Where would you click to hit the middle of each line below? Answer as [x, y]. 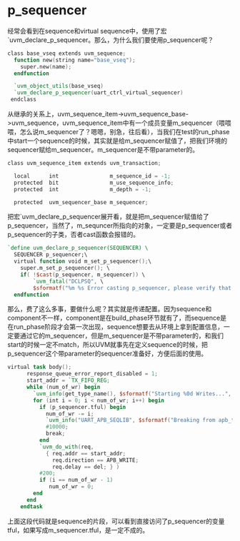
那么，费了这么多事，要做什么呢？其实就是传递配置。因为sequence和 [110, 309]
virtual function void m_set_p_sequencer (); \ [83, 262]
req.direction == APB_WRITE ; [96, 460]
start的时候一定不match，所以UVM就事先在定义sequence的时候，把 [108, 345]
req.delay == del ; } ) [86, 467]
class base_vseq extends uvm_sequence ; [67, 53]
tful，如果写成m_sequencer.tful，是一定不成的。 [78, 530]
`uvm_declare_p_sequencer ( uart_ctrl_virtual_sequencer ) [99, 93]
